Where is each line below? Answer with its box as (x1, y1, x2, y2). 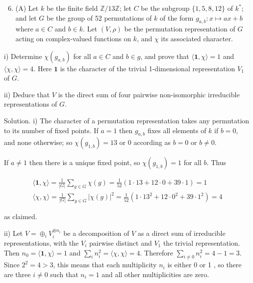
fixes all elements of (147, 125, 206, 135)
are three (4, 269, 31, 280)
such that (50, 269, 78, 280)
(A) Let (15, 3, 39, 13)
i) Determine (4, 51, 42, 61)
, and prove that (140, 51, 189, 61)
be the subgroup (141, 3, 190, 13)
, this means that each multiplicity (53, 259, 157, 270)
